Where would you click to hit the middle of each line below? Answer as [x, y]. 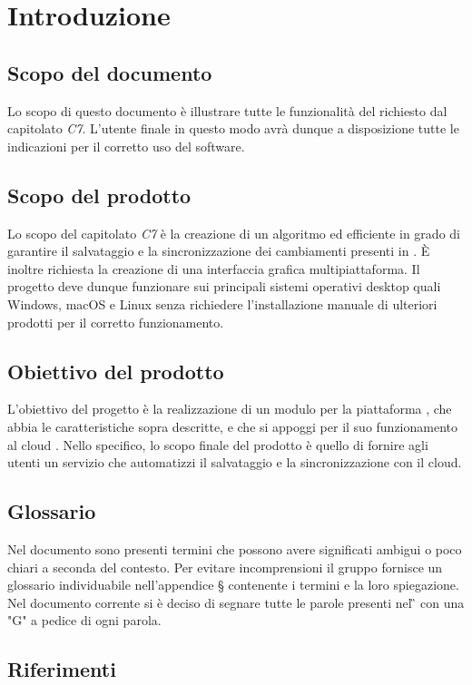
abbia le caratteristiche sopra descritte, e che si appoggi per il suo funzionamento [233, 426]
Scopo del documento [110, 72]
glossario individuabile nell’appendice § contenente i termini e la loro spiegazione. [233, 585]
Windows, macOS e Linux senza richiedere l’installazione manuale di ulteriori [222, 303]
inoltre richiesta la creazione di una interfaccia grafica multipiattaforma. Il [214, 268]
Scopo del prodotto [99, 195]
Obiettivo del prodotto [116, 371]
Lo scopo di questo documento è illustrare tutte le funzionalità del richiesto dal [227, 110]
